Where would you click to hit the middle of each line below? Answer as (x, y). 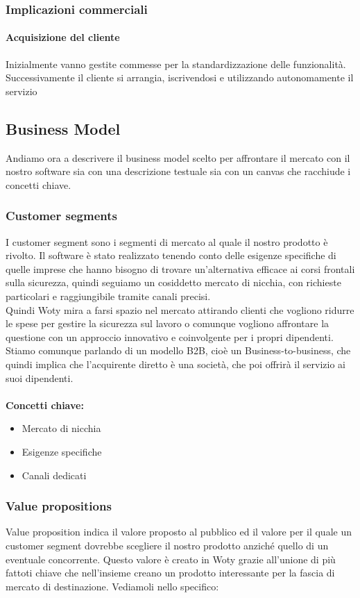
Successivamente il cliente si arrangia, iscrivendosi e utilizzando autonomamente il (180, 77)
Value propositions (59, 506)
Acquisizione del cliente (63, 37)
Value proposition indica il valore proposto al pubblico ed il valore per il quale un (179, 532)
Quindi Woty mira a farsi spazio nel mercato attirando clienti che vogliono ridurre (180, 309)
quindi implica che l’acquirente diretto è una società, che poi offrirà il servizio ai (175, 364)
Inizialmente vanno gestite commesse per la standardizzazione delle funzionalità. (176, 64)
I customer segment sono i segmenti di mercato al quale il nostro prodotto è (167, 241)
